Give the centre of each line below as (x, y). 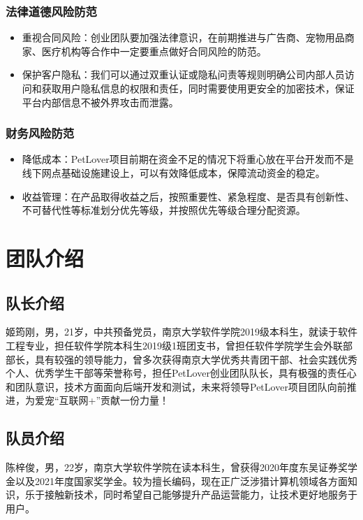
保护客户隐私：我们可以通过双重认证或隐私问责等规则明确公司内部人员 (183, 74)
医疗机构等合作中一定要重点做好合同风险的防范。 (154, 51)
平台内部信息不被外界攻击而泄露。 (100, 102)
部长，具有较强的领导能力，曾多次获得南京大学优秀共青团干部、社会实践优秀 (181, 359)
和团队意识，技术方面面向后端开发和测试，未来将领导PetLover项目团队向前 (176, 386)
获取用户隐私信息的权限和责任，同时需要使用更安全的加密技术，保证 (198, 88)
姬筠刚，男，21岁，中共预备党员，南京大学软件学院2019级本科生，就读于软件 (181, 332)
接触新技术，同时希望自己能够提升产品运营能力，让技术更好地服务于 (201, 494)
